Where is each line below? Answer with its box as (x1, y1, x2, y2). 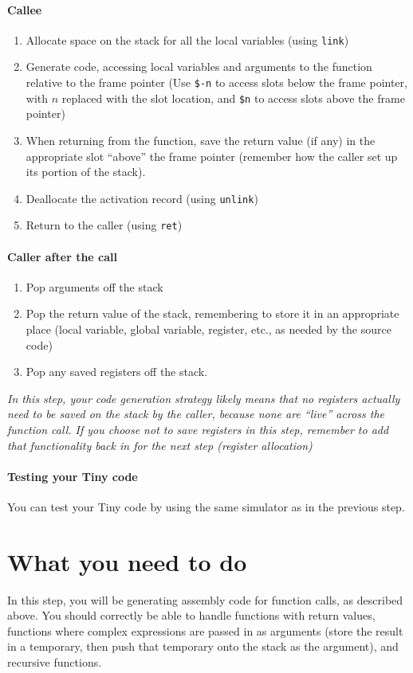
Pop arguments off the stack (26, 278, 163, 295)
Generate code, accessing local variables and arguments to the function (26, 58, 372, 75)
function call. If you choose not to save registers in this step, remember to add (7, 421, 389, 437)
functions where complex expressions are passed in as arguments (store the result (7, 622, 403, 639)
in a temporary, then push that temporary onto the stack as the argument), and (7, 638, 399, 655)
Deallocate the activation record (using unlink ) (26, 190, 258, 206)
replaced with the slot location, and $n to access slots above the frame (61, 89, 405, 106)
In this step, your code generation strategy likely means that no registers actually (7, 389, 400, 406)
